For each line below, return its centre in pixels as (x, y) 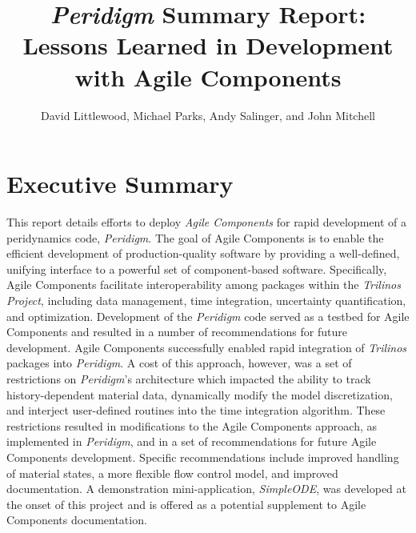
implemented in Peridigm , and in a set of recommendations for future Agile (192, 441)
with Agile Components (208, 76)
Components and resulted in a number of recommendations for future (177, 332)
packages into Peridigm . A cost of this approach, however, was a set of (179, 363)
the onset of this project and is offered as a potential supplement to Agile (186, 504)
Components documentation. (77, 520)
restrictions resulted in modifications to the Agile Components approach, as (192, 425)
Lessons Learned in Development (208, 45)
